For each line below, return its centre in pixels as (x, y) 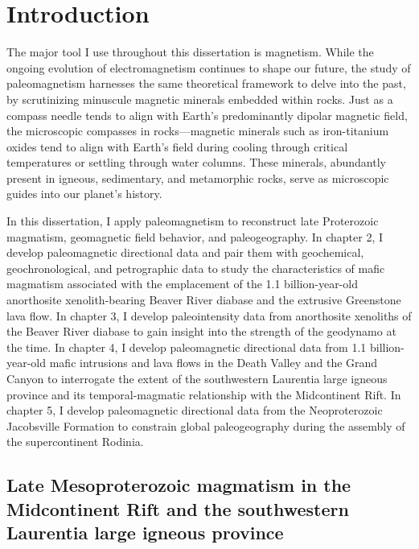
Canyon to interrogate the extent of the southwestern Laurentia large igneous (197, 378)
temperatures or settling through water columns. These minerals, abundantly (196, 162)
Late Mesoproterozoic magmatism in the (179, 485)
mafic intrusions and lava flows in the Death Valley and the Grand (214, 363)
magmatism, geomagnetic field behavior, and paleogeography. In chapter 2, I (195, 236)
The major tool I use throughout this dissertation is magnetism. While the (190, 52)
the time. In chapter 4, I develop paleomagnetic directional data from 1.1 (187, 347)
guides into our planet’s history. (84, 194)
